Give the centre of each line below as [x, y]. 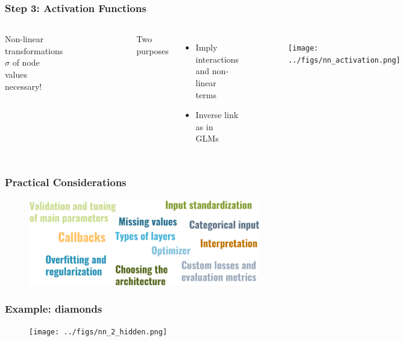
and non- [212, 71]
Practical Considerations [66, 182]
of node [26, 62]
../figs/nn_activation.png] [344, 60]
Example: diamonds [54, 309]
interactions [217, 59]
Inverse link [217, 115]
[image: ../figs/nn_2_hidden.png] [98, 332]
